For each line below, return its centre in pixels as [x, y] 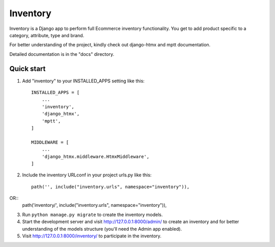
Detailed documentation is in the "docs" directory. [62, 54]
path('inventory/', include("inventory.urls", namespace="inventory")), [94, 205]
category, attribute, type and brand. [47, 35]
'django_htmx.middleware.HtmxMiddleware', [95, 157]
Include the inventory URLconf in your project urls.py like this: [87, 175]
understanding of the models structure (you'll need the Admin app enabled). [102, 229]
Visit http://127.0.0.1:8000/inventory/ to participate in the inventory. [92, 236]
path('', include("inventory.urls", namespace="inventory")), [111, 187]
